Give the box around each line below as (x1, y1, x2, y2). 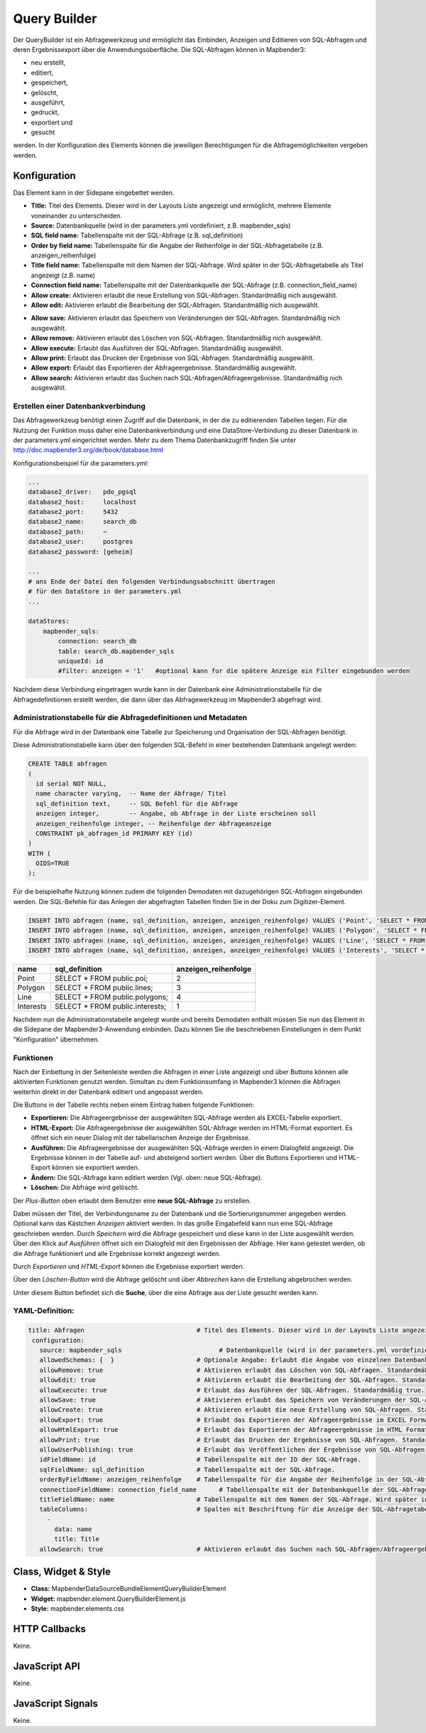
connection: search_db (58, 637, 138, 645)
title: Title (54, 1535, 99, 1543)
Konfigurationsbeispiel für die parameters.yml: (13, 458, 149, 467)
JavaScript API (13, 1660, 81, 1672)
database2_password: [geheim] (28, 547, 133, 556)
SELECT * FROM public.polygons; (54, 992, 168, 1002)
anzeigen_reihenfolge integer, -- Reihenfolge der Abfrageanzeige (35, 820, 272, 827)
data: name (54, 1525, 92, 1533)
